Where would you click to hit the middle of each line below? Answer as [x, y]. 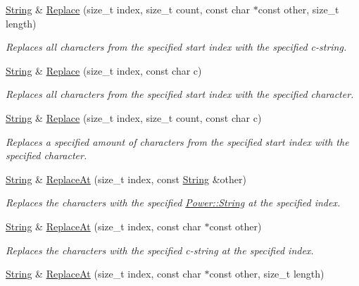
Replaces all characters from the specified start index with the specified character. [180, 94]
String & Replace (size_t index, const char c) [104, 70]
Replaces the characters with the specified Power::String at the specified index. [173, 203]
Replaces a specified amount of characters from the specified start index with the [177, 141]
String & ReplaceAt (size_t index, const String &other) [126, 179]
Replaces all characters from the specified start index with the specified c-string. [176, 47]
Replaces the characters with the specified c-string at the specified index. [160, 250]
